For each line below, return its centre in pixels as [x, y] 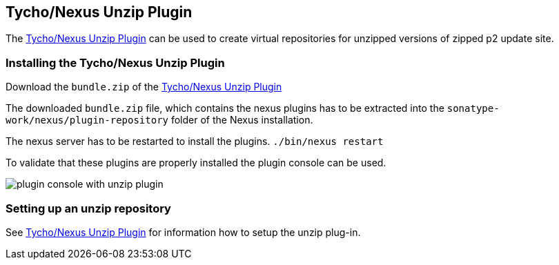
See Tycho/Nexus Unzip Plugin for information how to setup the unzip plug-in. [183, 232]
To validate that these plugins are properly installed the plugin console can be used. [196, 163]
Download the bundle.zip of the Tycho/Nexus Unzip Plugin [144, 87]
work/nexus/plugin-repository [87, 120]
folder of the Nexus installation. [242, 120]
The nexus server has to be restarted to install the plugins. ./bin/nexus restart [195, 141]
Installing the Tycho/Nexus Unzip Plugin [115, 62]
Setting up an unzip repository [88, 208]
